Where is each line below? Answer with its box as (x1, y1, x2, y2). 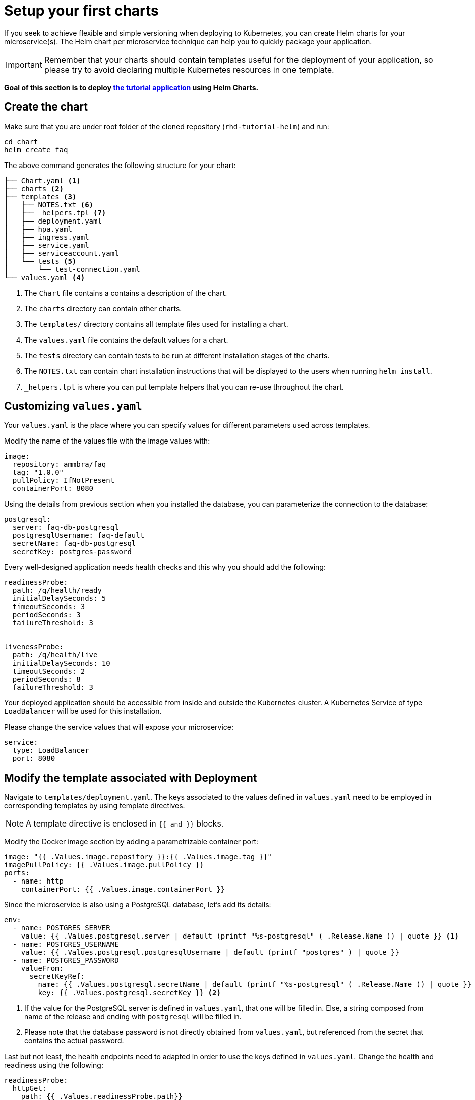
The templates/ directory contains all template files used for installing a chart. (24, 319, 288, 328)
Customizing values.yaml (4, 400, 142, 413)
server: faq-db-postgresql (12, 523, 119, 532)
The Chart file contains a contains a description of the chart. (24, 288, 227, 297)
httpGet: (12, 1084, 47, 1093)
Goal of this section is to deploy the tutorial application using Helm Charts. (4, 83, 259, 92)
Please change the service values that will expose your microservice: (4, 723, 234, 732)
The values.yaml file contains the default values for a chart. (24, 335, 228, 344)
